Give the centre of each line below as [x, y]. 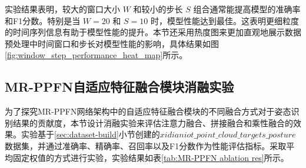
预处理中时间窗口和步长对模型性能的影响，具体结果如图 [112, 43]
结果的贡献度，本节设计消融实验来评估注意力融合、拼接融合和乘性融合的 [153, 122]
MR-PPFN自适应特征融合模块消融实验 [119, 87]
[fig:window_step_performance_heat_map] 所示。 [96, 55]
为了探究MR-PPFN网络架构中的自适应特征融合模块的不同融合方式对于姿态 [148, 111]
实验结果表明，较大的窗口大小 [62, 9]
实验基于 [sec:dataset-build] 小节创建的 [90, 134]
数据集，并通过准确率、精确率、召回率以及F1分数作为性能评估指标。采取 [146, 145]
